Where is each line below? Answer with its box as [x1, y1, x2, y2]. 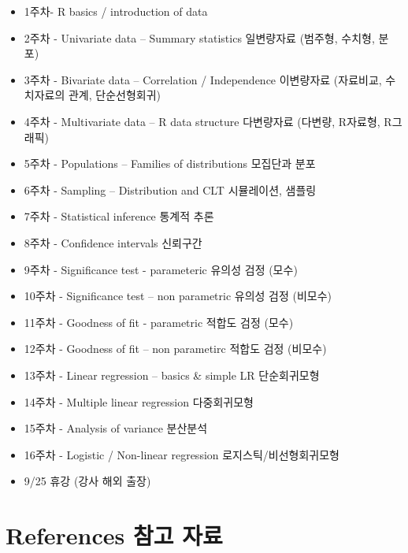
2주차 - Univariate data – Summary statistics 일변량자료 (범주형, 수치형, [24, 29, 375, 46]
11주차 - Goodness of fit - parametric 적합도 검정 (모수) [24, 314, 294, 330]
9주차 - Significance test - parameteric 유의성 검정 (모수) [24, 261, 298, 277]
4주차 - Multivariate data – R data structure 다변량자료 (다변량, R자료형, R [24, 113, 392, 129]
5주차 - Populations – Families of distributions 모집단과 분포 [24, 155, 316, 172]
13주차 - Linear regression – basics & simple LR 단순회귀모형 [24, 366, 320, 383]
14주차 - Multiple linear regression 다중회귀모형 [24, 393, 254, 410]
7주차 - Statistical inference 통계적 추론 [24, 208, 214, 225]
